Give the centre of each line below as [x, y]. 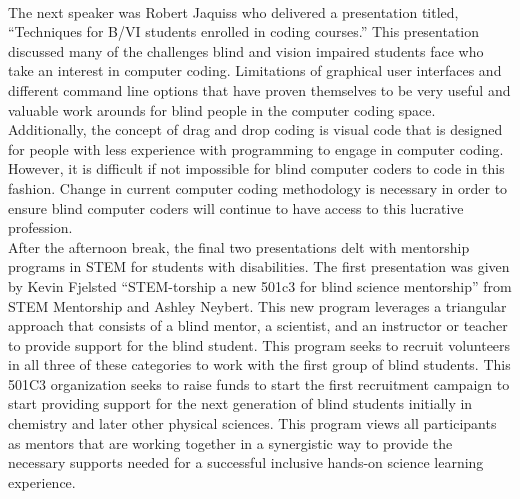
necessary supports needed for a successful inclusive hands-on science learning [246, 462]
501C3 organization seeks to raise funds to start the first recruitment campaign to [259, 383]
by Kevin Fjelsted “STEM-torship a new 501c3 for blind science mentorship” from [260, 285]
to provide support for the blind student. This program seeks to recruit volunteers [259, 344]
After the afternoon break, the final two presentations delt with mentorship [239, 246]
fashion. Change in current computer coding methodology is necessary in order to [258, 187]
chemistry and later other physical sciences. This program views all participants [252, 423]
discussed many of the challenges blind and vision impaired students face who [246, 50]
